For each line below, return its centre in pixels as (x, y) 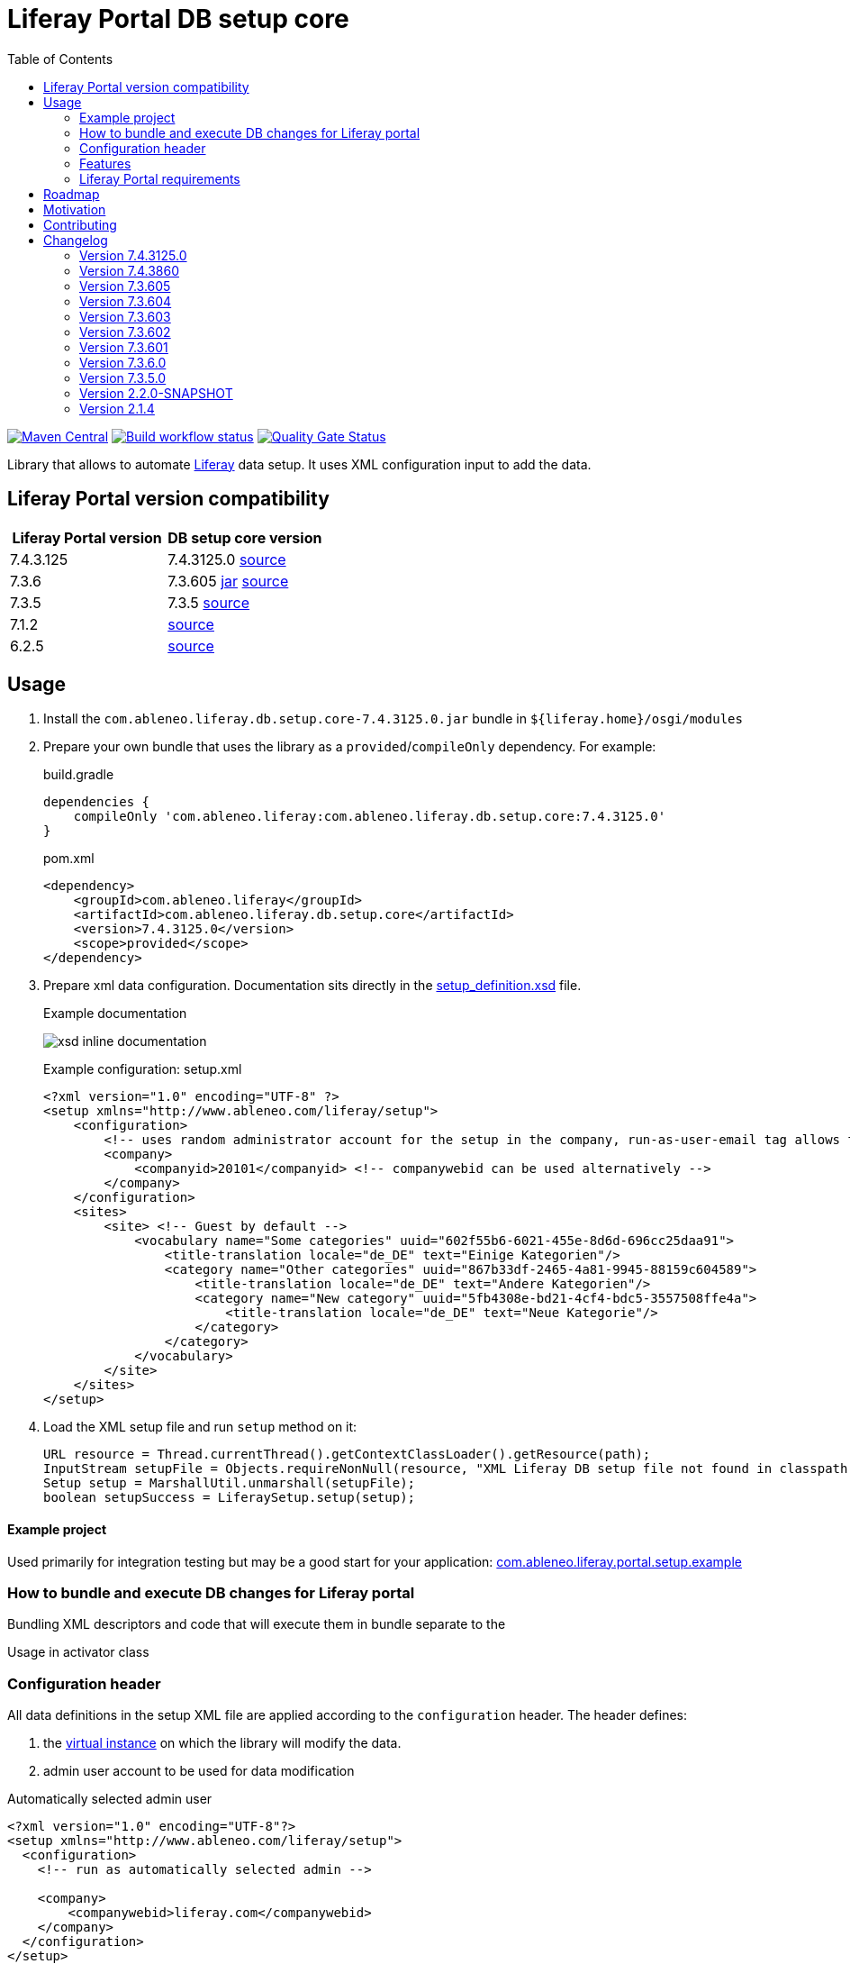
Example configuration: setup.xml (143, 1069)
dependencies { (97, 802)
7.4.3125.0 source (227, 559)
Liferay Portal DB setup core (178, 19)
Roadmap (72, 194)
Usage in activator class (78, 1652)
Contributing (80, 224)
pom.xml (69, 859)
